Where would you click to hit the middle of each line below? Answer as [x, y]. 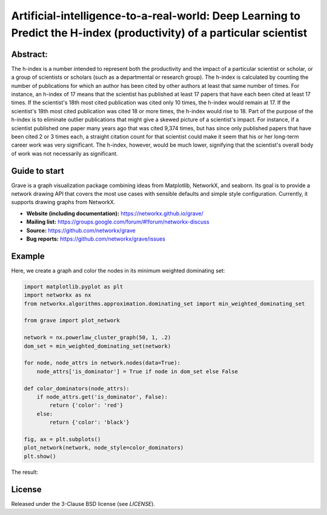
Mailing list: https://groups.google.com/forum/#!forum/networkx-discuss [118, 222]
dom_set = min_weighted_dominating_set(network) [97, 346]
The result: [25, 472]
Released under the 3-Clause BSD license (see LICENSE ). [83, 503]
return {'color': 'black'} [89, 422]
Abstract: [29, 54]
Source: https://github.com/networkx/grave [81, 230]
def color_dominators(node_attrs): [77, 388]
